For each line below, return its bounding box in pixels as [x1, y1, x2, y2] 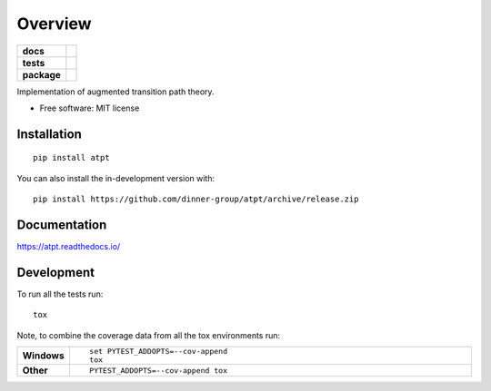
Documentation [16, 217, 107, 232]
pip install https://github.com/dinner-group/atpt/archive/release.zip [33, 194, 359, 204]
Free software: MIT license [39, 103, 140, 113]
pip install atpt [33, 152, 110, 163]
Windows [22, 349, 65, 362]
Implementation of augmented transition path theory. [16, 86, 215, 97]
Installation [16, 126, 82, 142]
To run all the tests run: [16, 288, 104, 299]
